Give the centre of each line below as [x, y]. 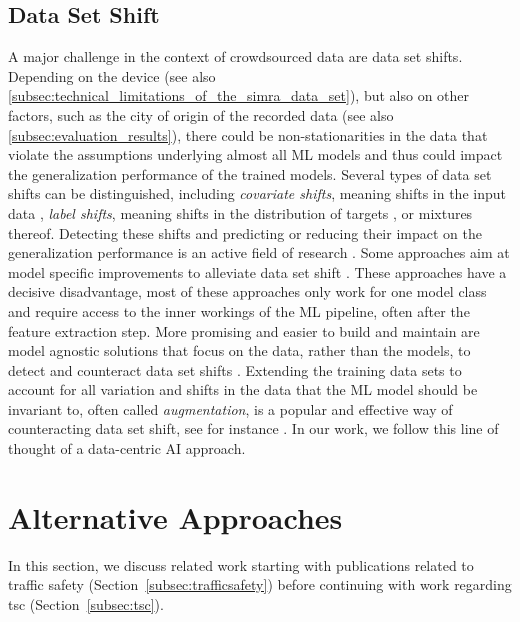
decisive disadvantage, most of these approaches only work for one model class [247, 291]
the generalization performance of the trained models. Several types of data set [250, 173]
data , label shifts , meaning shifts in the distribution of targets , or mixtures [240, 212]
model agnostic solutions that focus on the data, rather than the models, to [239, 350]
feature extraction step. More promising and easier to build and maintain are [244, 330]
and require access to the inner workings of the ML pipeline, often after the [239, 310]
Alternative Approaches [175, 516]
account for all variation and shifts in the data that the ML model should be [243, 389]
